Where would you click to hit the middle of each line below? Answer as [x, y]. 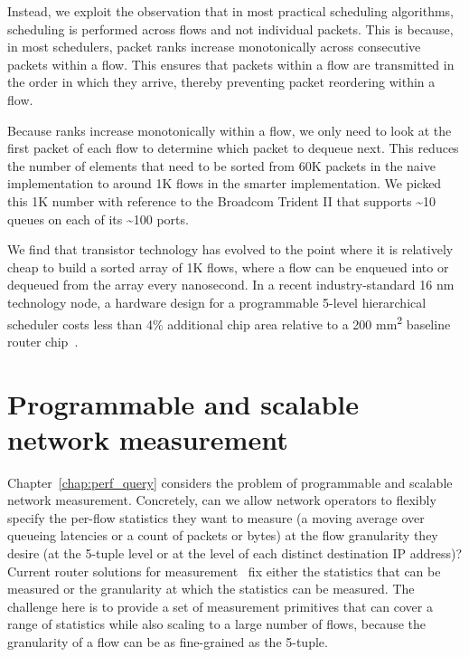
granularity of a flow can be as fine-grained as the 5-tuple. [168, 642]
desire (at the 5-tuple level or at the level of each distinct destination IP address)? [235, 553]
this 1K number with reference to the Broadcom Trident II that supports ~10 [221, 200]
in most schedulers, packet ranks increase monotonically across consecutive [214, 47]
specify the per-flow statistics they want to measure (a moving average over [216, 517]
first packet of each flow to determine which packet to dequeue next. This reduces [233, 148]
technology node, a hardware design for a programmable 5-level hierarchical [217, 302]
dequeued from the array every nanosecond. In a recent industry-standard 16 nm [231, 285]
